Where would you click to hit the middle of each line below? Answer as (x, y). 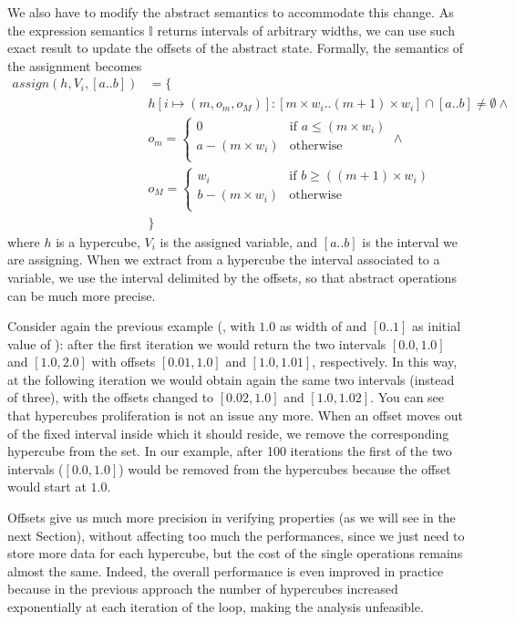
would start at (47, 487)
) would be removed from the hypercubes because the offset (285, 468)
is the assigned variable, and (239, 241)
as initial (437, 326)
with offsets (124, 362)
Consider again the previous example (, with (131, 326)
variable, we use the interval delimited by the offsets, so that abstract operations (232, 277)
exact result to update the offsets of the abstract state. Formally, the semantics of (236, 48)
